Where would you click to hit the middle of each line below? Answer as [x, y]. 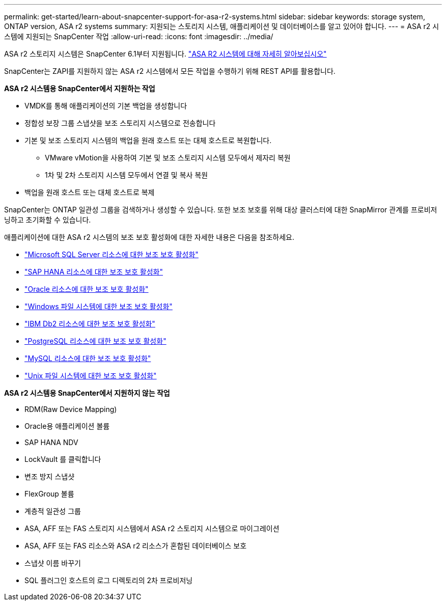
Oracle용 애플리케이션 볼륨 [67, 426]
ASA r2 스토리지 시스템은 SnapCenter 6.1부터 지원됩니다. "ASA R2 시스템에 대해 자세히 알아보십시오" [165, 54]
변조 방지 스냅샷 [50, 476]
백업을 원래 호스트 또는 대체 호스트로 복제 [90, 192]
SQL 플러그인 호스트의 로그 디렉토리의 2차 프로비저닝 [109, 580]
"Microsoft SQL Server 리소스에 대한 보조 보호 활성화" [111, 254]
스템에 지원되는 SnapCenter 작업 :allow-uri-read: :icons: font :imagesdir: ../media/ [139, 36]
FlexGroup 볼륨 [49, 494]
